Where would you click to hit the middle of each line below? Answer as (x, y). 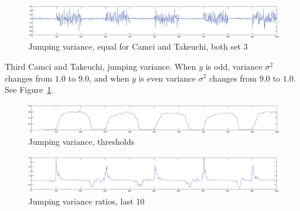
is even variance (167, 78)
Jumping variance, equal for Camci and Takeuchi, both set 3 (138, 46)
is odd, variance (234, 66)
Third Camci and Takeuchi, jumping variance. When (101, 66)
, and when (109, 78)
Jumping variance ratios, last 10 (87, 201)
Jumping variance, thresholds (81, 142)
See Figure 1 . (29, 90)
